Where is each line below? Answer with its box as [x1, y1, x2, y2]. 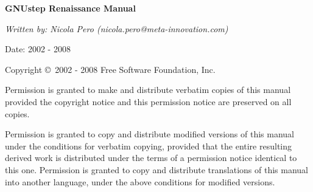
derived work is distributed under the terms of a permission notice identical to [5, 151, 297, 164]
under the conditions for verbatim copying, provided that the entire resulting [5, 139, 292, 152]
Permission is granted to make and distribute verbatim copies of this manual [5, 83, 291, 96]
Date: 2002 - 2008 [5, 43, 71, 55]
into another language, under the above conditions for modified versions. [5, 175, 275, 188]
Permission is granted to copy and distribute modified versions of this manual [5, 128, 294, 140]
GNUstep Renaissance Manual [5, 2, 136, 14]
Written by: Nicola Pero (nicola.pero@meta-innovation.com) [5, 22, 228, 35]
